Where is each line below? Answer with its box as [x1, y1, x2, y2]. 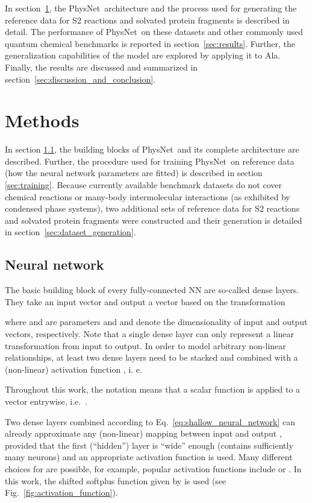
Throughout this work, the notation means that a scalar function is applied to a [5, 383, 301, 396]
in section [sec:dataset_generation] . [5, 226, 136, 238]
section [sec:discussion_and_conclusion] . [5, 72, 156, 85]
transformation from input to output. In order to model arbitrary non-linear [5, 339, 286, 352]
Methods [5, 108, 80, 133]
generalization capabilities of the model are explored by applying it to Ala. [5, 49, 281, 62]
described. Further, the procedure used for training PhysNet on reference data [5, 154, 295, 167]
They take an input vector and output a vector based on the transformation [5, 295, 285, 308]
